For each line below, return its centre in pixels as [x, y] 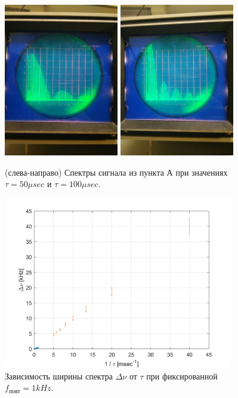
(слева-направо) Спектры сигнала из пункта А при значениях [116, 172]
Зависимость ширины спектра [59, 376]
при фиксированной [182, 376]
